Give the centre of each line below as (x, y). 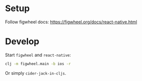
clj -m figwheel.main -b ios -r (38, 64)
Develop (22, 41)
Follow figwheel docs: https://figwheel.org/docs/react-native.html (71, 22)
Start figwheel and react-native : (38, 55)
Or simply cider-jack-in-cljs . (36, 73)
